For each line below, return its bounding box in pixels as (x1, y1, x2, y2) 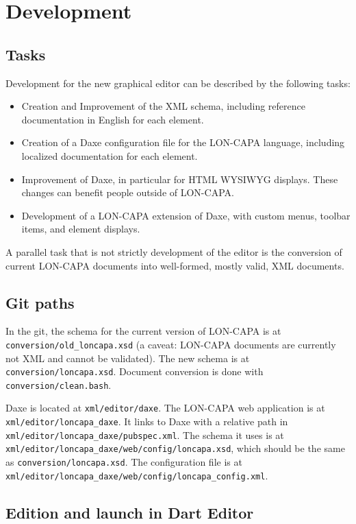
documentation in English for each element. (21, 112, 204, 126)
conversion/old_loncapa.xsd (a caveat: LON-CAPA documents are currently (5, 337, 336, 351)
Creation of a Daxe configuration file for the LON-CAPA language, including (21, 135, 345, 150)
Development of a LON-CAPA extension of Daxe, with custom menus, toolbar (21, 208, 351, 222)
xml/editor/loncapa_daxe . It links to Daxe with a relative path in (5, 414, 288, 429)
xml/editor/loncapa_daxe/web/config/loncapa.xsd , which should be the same (5, 441, 345, 455)
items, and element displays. (21, 222, 140, 236)
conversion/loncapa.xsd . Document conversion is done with (5, 364, 264, 379)
